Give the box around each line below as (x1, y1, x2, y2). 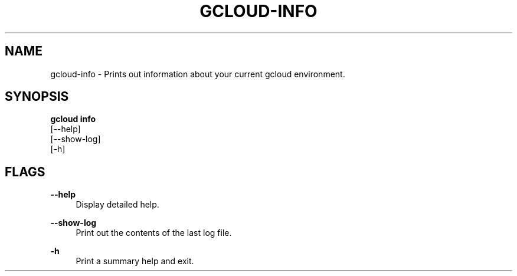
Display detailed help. (76, 199, 159, 210)
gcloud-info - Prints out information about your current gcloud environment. (50, 68, 345, 79)
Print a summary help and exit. (76, 256, 194, 267)
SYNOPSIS (5, 89, 69, 104)
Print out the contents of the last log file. (76, 228, 232, 238)
